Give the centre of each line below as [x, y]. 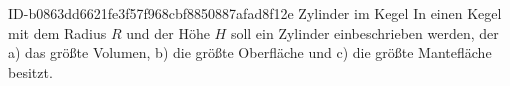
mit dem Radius [57, 32]
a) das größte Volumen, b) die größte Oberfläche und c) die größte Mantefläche [250, 52]
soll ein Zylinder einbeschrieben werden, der [364, 32]
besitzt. [30, 71]
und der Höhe [168, 32]
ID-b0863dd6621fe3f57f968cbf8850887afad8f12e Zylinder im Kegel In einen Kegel [255, 13]
